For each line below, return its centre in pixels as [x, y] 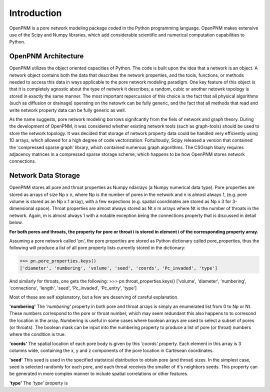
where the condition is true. [37, 334]
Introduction [35, 13]
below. [16, 222]
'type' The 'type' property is [38, 383]
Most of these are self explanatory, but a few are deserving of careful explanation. [94, 297]
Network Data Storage [44, 176]
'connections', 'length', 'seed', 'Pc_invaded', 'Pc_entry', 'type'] [73, 288]
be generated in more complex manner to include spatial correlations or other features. [99, 374]
